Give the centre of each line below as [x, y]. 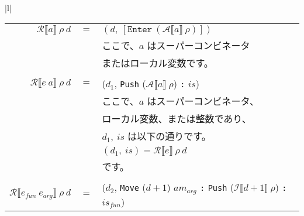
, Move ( [130, 187]
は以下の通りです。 [169, 136]
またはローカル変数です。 [158, 63]
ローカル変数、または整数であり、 [177, 118]
